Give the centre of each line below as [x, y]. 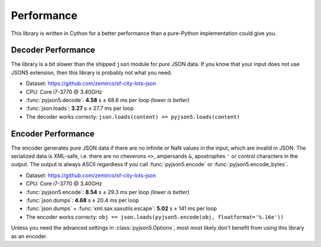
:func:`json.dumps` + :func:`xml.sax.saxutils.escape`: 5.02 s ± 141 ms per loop [121, 208]
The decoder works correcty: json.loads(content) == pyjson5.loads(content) [133, 116]
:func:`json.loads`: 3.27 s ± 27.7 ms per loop [80, 108]
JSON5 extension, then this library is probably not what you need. [92, 72]
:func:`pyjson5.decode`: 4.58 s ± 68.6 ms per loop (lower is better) [108, 100]
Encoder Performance [53, 134]
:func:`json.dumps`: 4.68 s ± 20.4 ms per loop [82, 200]
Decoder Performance [53, 50]
